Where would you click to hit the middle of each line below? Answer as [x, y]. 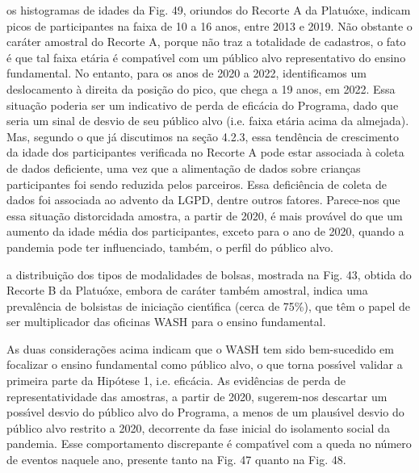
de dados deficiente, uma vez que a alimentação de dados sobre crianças [184, 167]
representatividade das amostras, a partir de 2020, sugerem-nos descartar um [197, 396]
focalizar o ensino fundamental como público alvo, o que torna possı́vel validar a [205, 364]
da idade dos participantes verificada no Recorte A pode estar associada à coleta [205, 152]
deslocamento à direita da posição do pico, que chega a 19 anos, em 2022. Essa [201, 88]
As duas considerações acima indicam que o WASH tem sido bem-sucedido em [200, 348]
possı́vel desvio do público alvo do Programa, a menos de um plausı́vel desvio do [205, 412]
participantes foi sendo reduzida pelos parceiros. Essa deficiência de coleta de [197, 184]
